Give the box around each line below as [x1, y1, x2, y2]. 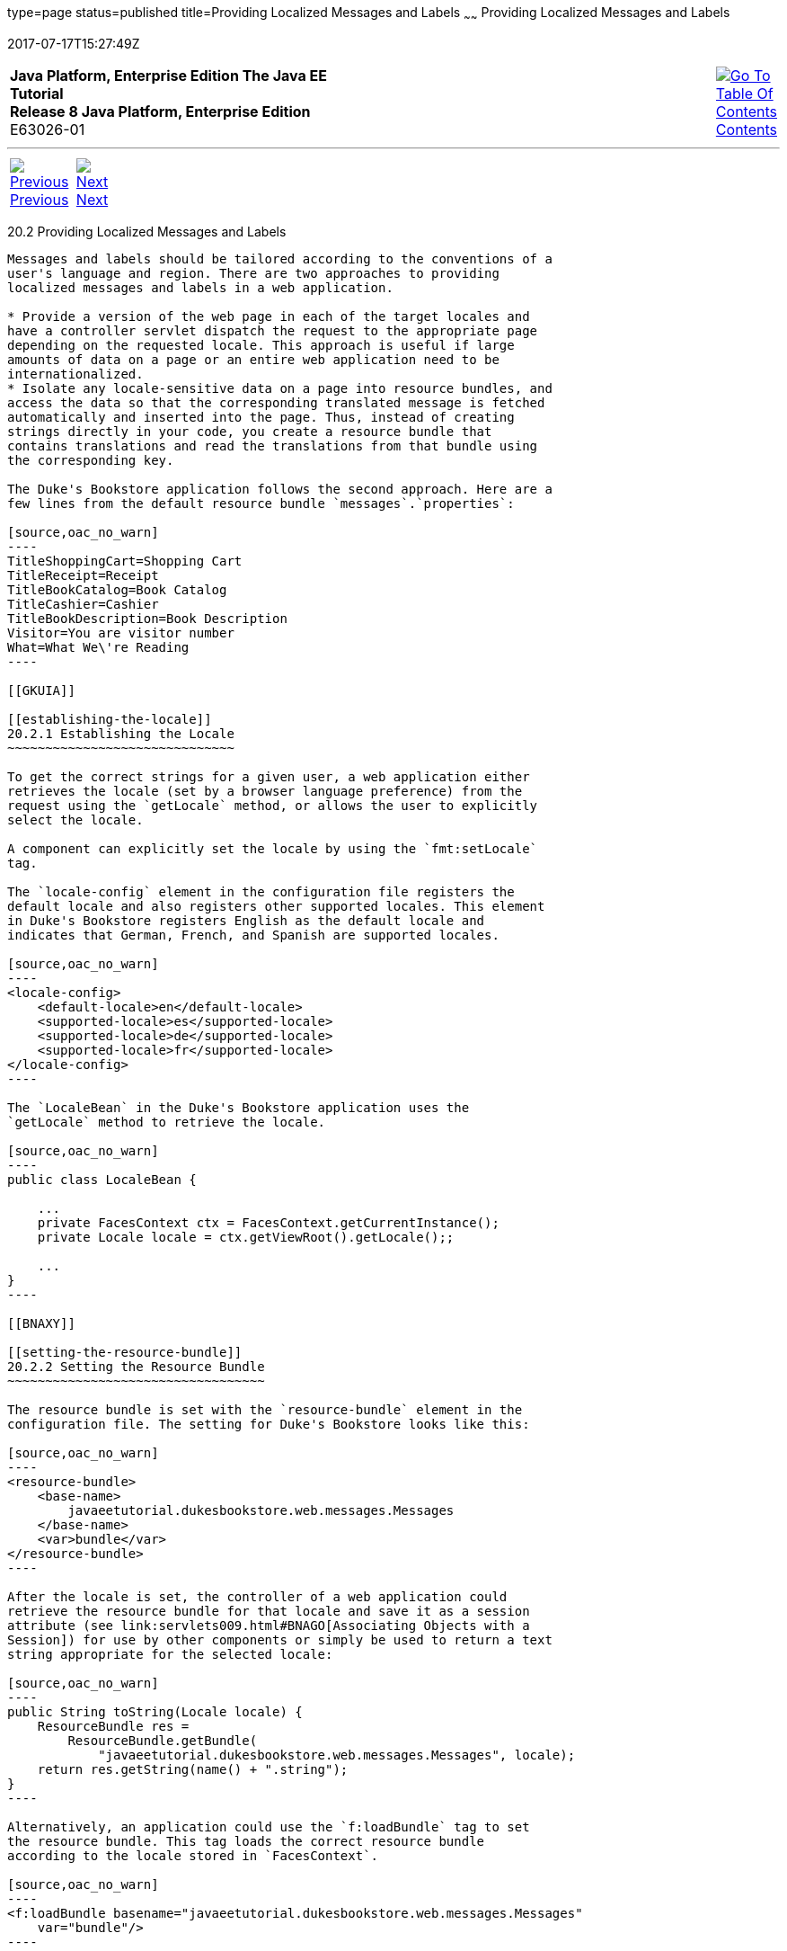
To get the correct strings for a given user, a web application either [7, 769, 530, 784]
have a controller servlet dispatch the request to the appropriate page [7, 323, 538, 338]
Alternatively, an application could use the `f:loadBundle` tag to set [7, 1819, 530, 1834]
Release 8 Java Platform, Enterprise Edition [10, 102, 311, 120]
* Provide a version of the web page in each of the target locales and [7, 308, 530, 324]
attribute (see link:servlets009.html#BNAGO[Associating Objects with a [7, 1617, 530, 1633]
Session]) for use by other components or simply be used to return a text [7, 1632, 553, 1647]
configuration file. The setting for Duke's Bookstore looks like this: [7, 1416, 530, 1431]
